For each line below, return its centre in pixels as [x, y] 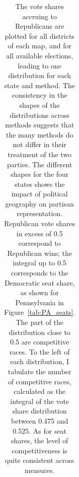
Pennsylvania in [39, 302]
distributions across [40, 115]
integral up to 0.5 [39, 263]
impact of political [39, 194]
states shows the [39, 184]
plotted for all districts [39, 36]
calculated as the [40, 391]
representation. [40, 213]
